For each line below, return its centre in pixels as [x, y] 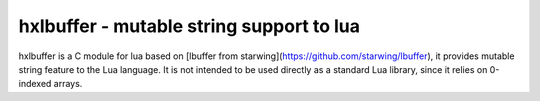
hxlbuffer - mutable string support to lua [189, 26]
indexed [35, 84]
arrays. [68, 84]
